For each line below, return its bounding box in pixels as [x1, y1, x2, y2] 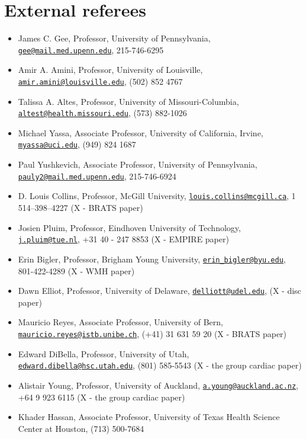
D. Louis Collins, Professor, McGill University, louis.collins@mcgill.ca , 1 [18, 190, 296, 202]
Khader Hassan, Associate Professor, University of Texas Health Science [18, 411, 280, 423]
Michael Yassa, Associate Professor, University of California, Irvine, [18, 126, 263, 139]
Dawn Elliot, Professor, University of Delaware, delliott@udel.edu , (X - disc [18, 284, 301, 297]
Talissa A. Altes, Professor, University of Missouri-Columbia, [18, 95, 239, 107]
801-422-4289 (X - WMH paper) [18, 264, 135, 277]
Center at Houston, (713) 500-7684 [18, 422, 144, 434]
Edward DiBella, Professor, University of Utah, [18, 347, 189, 360]
